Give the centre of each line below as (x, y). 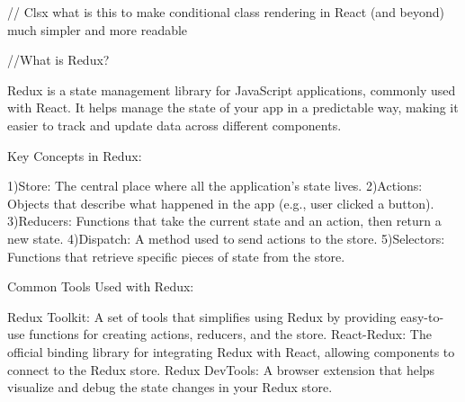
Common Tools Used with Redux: (101, 286)
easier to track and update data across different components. (174, 125)
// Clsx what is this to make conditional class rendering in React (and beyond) (226, 12)
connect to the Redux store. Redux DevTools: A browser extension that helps (221, 369)
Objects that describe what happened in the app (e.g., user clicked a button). (221, 203)
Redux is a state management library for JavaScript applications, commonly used (232, 89)
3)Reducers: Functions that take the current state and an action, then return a (224, 221)
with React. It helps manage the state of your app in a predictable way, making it (233, 107)
